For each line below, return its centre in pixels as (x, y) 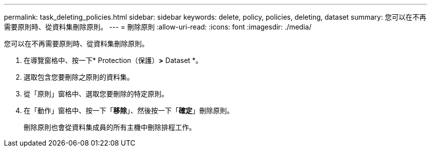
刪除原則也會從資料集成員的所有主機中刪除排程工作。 (110, 127)
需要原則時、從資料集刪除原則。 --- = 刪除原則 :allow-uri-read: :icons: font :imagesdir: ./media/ (158, 27)
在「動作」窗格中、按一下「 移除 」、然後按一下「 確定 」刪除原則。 (129, 110)
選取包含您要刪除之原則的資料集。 (79, 77)
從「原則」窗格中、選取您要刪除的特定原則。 (96, 94)
